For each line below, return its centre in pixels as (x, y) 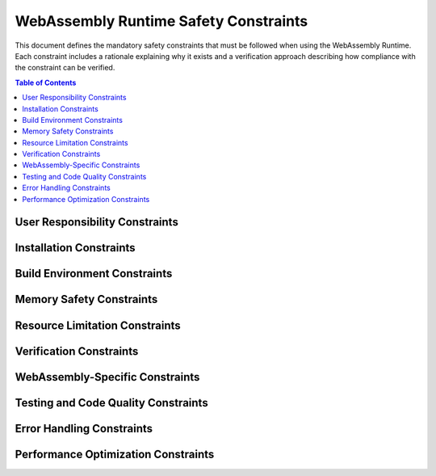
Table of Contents (46, 82)
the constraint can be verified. (65, 68)
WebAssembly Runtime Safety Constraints (161, 21)
